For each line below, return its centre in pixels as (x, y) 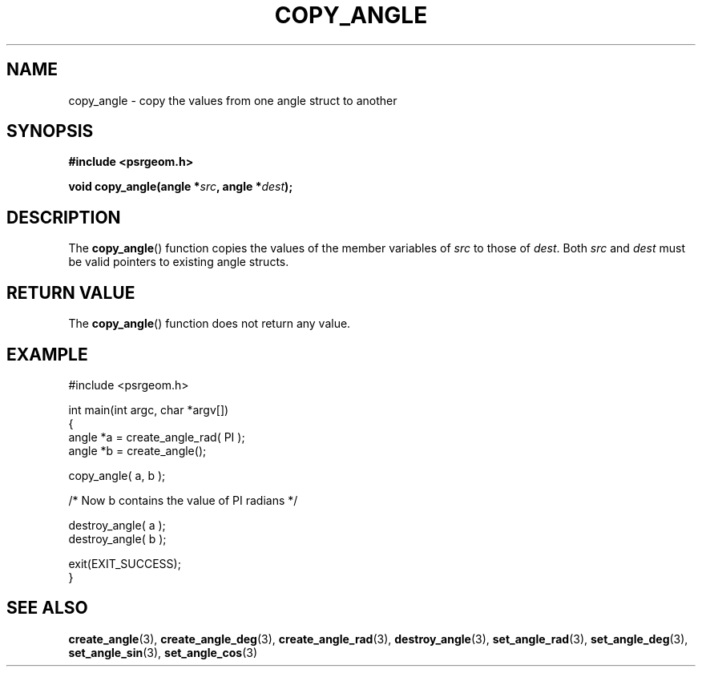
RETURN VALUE (71, 292)
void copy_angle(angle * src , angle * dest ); (181, 187)
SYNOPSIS (50, 131)
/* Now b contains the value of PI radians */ (183, 500)
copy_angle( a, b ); (117, 475)
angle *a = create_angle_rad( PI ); (157, 437)
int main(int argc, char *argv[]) (149, 409)
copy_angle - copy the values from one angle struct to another (233, 100)
